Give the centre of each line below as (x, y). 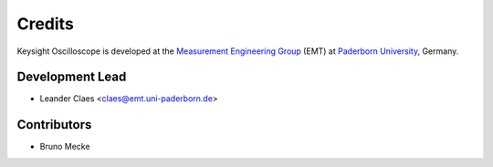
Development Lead (72, 77)
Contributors (54, 125)
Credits (46, 24)
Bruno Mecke (65, 147)
